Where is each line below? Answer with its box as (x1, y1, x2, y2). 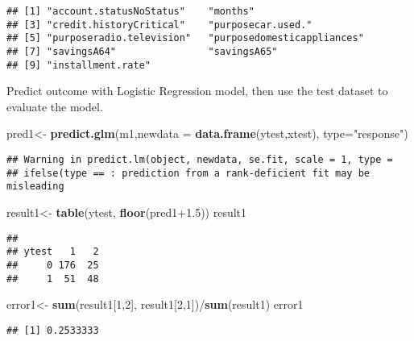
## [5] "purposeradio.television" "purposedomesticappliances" (6, 32, 364, 44)
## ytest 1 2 (6, 246, 99, 258)
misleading (6, 181, 64, 193)
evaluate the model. (6, 98, 103, 114)
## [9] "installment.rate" (6, 59, 151, 71)
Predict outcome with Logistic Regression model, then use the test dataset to (6, 82, 388, 99)
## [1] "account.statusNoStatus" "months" (6, 6, 255, 17)
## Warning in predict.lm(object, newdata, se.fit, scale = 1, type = (6, 154, 393, 166)
